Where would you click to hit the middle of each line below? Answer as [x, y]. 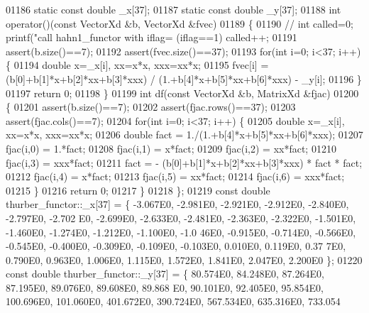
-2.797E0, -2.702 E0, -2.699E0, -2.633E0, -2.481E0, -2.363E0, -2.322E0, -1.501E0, [181, 218]
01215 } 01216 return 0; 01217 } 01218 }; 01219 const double [138, 190]
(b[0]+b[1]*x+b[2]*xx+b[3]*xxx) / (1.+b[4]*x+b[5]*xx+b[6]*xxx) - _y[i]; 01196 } [184, 78]
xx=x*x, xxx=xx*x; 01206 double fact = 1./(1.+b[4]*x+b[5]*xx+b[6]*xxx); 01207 [184, 134]
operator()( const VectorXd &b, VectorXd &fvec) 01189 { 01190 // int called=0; [180, 23]
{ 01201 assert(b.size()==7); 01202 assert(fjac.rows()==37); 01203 [151, 107]
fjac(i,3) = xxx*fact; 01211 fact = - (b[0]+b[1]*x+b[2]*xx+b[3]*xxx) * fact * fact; [184, 162]
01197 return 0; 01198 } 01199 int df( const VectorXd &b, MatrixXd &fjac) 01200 [182, 93]
